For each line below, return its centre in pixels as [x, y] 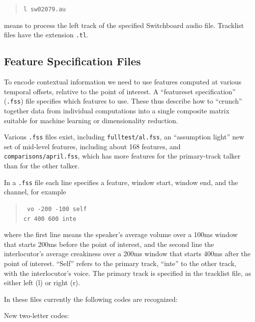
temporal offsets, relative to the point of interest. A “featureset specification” [120, 91]
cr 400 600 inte [50, 219]
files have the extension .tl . [46, 35]
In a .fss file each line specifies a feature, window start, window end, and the [121, 182]
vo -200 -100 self [57, 209]
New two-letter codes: [37, 315]
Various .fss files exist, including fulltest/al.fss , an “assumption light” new [124, 137]
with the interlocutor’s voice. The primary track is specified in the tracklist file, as [128, 273]
